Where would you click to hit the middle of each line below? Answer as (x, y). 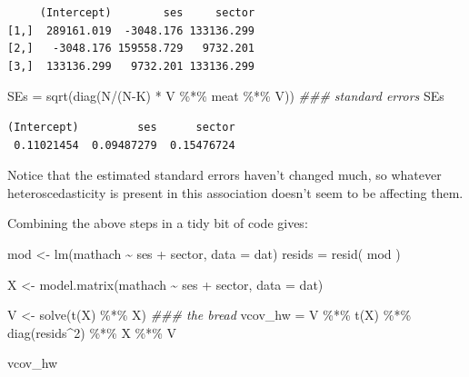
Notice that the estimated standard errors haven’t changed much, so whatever (225, 175)
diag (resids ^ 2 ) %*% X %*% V (92, 332)
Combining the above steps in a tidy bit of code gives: (158, 223)
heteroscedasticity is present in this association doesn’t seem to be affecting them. (235, 192)
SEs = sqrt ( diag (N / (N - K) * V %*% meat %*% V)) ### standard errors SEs (226, 96)
